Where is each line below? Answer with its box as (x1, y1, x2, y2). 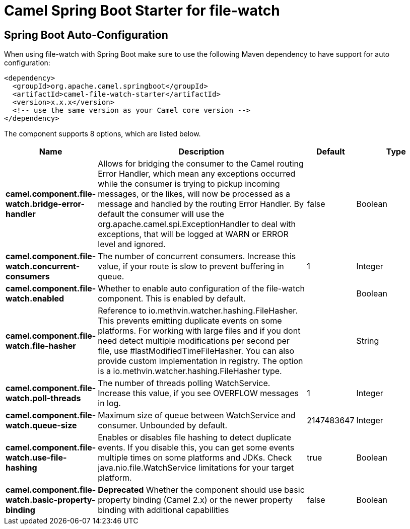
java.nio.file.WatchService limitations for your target (98, 463, 294, 473)
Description (178, 146, 224, 157)
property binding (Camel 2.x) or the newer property (98, 495, 293, 505)
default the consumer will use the (98, 209, 224, 219)
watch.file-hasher (6, 341, 76, 351)
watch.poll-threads (6, 393, 81, 404)
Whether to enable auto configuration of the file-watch (98, 283, 305, 294)
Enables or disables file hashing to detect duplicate (98, 432, 291, 443)
